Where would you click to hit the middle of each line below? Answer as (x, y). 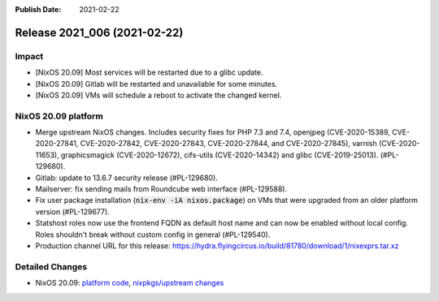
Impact (29, 56)
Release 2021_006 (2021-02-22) (99, 32)
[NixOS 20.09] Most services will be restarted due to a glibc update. (149, 72)
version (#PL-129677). (72, 212)
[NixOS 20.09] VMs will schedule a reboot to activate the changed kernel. (159, 95)
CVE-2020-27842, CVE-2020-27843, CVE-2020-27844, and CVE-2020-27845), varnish (228, 144)
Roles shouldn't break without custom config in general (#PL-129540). (153, 234)
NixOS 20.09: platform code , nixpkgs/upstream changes (130, 283)
